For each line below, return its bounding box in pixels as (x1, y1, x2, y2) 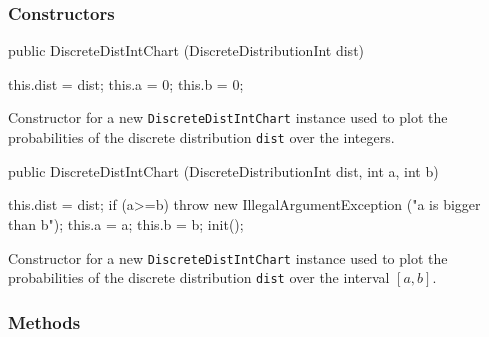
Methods (8, 309, 81, 334)
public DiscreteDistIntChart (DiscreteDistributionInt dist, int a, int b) (8, 160, 439, 181)
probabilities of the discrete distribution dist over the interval (8, 267, 390, 288)
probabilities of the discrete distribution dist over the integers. (8, 127, 395, 148)
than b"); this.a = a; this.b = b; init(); (8, 213, 244, 234)
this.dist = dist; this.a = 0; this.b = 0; (8, 73, 244, 94)
